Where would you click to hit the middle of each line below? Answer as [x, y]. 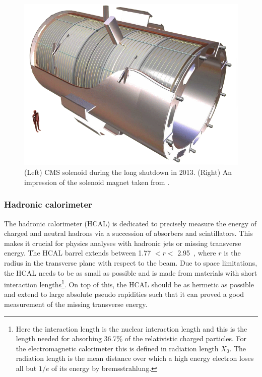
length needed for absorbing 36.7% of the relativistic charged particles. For [131, 338]
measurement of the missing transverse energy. [76, 304]
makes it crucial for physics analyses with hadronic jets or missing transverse [123, 243]
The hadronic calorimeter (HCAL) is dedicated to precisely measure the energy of [130, 223]
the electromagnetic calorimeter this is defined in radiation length [117, 348]
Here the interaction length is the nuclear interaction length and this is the [132, 328]
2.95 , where [197, 253]
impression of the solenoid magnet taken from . [97, 182]
